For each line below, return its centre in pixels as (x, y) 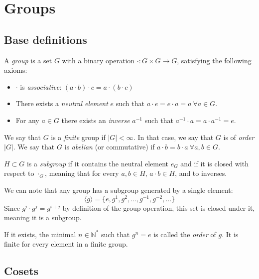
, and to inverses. (201, 173)
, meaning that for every (82, 173)
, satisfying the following (214, 60)
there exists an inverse (96, 120)
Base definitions (46, 39)
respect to (19, 173)
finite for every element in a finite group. (66, 244)
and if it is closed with (214, 163)
